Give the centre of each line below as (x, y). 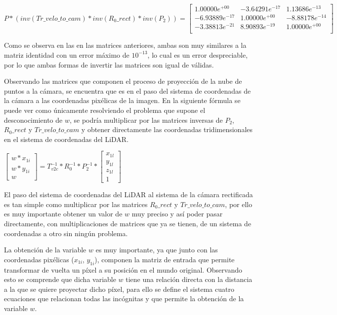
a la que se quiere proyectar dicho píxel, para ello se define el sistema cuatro (119, 289)
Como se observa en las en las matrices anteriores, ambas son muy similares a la (125, 45)
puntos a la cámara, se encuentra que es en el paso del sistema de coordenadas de (127, 90)
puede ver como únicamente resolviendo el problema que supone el (105, 110)
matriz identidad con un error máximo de (67, 54)
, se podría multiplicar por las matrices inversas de (146, 120)
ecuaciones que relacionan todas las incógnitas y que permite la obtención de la (124, 298)
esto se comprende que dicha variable (60, 279)
